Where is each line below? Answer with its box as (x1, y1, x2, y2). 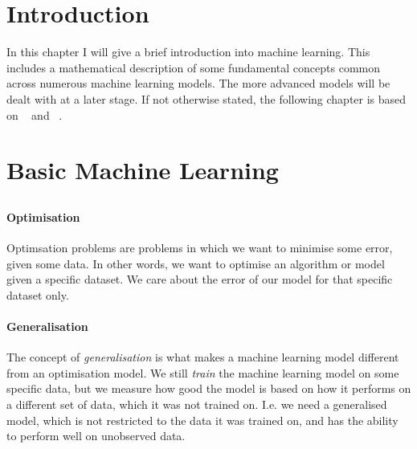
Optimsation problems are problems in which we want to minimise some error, (6, 239, 393, 256)
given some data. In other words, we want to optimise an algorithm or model (6, 255, 385, 271)
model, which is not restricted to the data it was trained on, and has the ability (6, 411, 399, 428)
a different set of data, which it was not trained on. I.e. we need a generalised (6, 396, 387, 413)
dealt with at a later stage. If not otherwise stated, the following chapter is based (6, 90, 407, 107)
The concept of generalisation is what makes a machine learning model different (6, 349, 399, 365)
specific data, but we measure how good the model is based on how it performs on (6, 380, 411, 397)
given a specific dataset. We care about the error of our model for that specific (6, 271, 393, 288)
